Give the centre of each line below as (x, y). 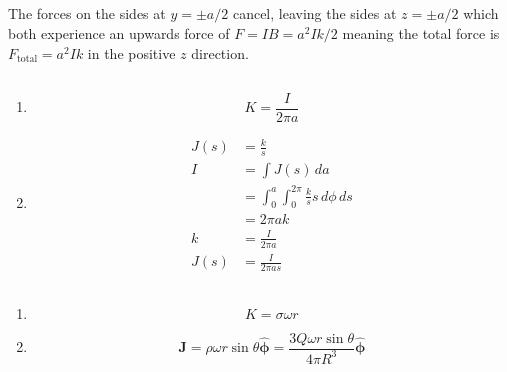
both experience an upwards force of (119, 32)
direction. (220, 52)
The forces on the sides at (87, 13)
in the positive (131, 52)
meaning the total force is (421, 32)
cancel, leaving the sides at (314, 13)
